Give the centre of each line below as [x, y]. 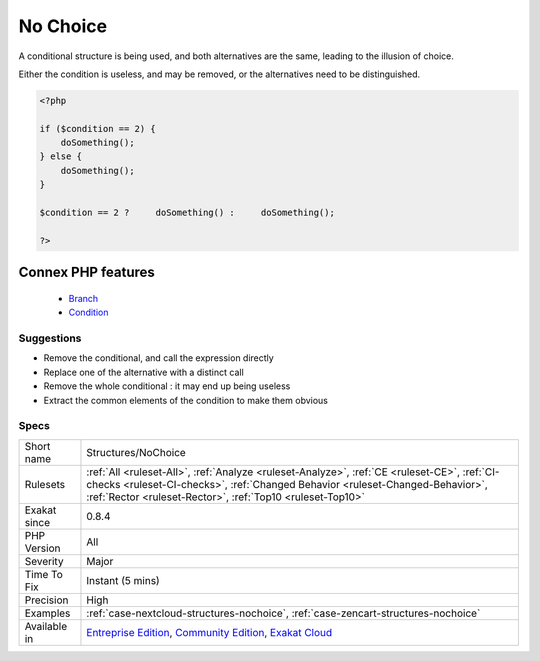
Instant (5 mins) [123, 580]
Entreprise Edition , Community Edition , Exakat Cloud [209, 632]
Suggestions [50, 338]
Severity [44, 561]
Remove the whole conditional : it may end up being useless [167, 386]
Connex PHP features [86, 272]
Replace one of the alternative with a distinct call [143, 372]
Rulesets [44, 484]
